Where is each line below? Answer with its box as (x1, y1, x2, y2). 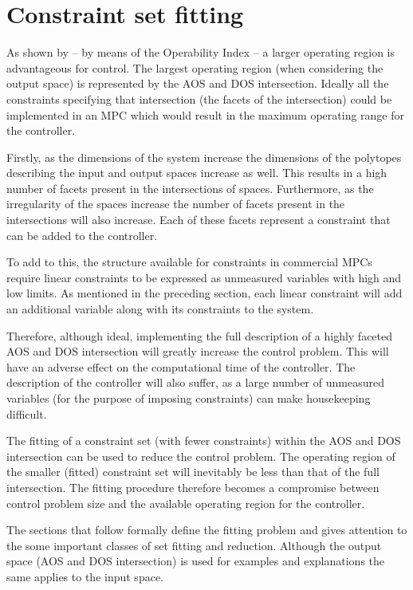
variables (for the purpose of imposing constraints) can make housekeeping (6, 390, 371, 406)
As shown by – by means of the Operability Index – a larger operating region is (6, 44, 395, 61)
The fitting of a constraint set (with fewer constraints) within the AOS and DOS (6, 432, 401, 449)
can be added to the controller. (6, 226, 158, 243)
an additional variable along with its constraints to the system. (6, 301, 314, 317)
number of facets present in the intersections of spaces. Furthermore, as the (6, 179, 374, 196)
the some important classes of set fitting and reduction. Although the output (6, 537, 382, 553)
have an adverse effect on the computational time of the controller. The (6, 358, 356, 375)
